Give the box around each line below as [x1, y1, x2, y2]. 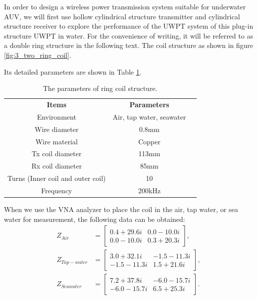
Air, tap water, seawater [112, 111, 186, 122]
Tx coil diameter [32, 148, 82, 159]
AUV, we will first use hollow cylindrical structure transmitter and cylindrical [4, 11, 240, 21]
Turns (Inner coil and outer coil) [7, 173, 106, 183]
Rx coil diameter [31, 161, 82, 171]
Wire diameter [35, 124, 79, 134]
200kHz [138, 185, 161, 195]
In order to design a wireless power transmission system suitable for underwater [4, 1, 246, 11]
